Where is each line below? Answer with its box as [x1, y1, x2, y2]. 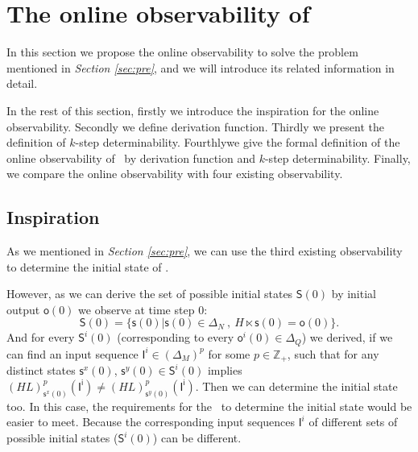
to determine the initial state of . [6, 258, 169, 275]
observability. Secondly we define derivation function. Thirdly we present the [6, 118, 384, 135]
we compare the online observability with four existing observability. [6, 165, 343, 182]
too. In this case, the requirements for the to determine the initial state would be [6, 397, 412, 414]
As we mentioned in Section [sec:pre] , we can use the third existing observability [6, 243, 403, 259]
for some [208, 345, 250, 362]
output [6, 301, 40, 317]
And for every [6, 329, 75, 346]
